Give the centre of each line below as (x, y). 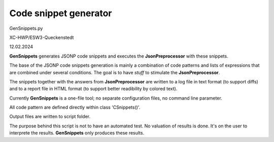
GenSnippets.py (26, 28)
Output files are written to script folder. (50, 117)
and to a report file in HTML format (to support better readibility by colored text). (93, 89)
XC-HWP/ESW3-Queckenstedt (42, 37)
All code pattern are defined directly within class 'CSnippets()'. (75, 107)
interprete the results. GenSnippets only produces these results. (77, 133)
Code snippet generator (61, 13)
